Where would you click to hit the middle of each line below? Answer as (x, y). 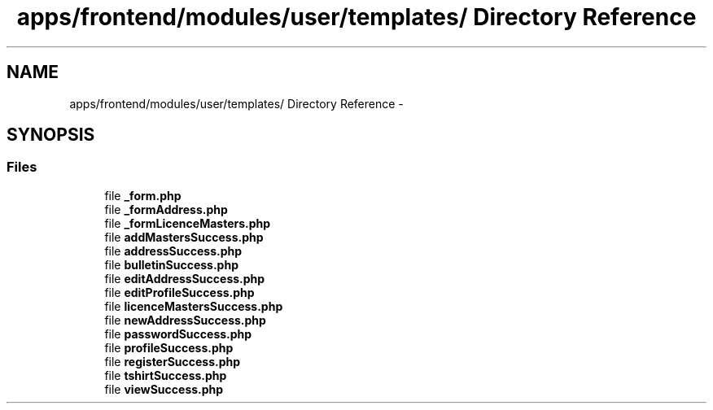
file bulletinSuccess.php (171, 264)
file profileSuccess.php (169, 347)
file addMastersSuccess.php (184, 237)
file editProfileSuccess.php (179, 292)
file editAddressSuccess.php (185, 278)
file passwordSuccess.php (178, 334)
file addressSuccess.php (173, 251)
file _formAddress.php (166, 209)
